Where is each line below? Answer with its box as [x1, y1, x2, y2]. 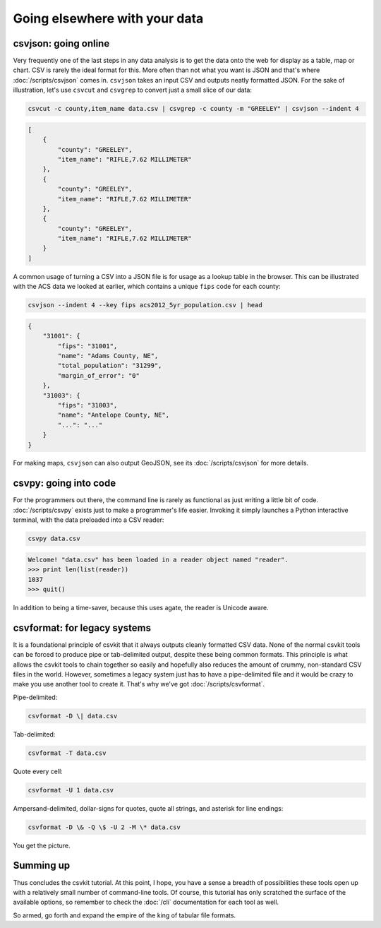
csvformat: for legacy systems [13, 621, 152, 633]
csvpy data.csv [28, 535, 80, 543]
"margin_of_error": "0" [57, 371, 140, 379]
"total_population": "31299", [57, 362, 162, 370]
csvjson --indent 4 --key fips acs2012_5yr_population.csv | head [28, 301, 262, 309]
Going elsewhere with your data [13, 11, 204, 26]
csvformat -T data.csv [28, 749, 107, 757]
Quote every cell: [13, 767, 63, 775]
